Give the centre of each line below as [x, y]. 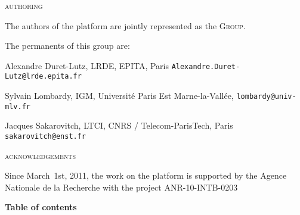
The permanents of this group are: [67, 46]
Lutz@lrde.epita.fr [43, 77]
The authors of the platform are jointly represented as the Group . [125, 25]
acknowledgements [41, 155]
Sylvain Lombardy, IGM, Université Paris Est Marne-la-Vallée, [119, 96]
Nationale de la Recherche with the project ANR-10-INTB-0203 [121, 187]
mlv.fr [18, 106]
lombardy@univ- [266, 97]
